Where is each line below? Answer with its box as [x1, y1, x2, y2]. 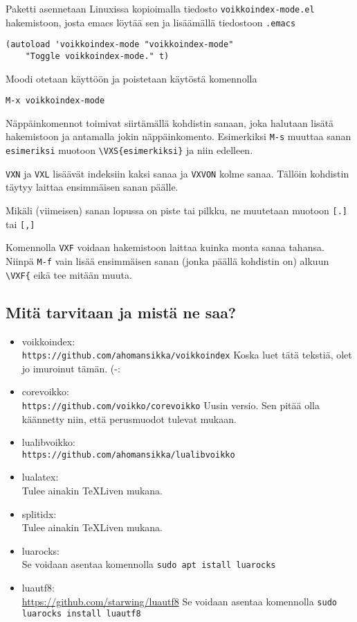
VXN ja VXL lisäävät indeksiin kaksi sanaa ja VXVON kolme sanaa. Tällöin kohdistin [6, 166, 349, 180]
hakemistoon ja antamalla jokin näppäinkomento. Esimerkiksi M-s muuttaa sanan [6, 129, 351, 144]
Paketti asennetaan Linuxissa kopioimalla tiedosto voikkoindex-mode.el [6, 1, 315, 15]
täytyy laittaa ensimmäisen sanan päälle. [6, 180, 178, 194]
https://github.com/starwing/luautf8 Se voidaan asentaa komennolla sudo [21, 594, 337, 608]
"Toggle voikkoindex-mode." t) [25, 51, 170, 61]
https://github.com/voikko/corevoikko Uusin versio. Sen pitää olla [21, 397, 320, 412]
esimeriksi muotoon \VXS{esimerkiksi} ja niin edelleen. [6, 143, 253, 157]
